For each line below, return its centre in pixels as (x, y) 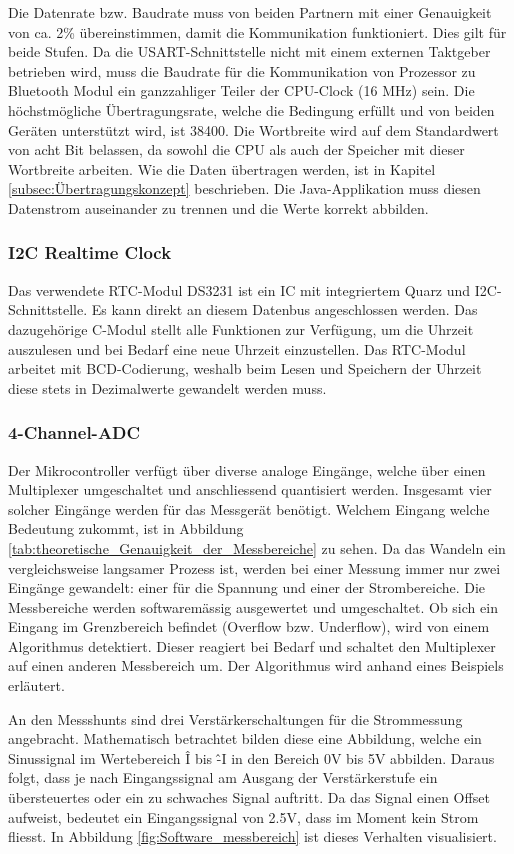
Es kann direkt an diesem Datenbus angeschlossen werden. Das (284, 309)
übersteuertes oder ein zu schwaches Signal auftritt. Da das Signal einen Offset (249, 797)
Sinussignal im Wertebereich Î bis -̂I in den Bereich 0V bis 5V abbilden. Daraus (251, 757)
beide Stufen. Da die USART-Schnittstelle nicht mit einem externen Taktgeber (249, 51)
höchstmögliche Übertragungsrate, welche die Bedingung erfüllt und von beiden (251, 109)
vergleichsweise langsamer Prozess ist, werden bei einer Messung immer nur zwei (254, 567)
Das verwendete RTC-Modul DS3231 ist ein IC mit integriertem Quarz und (239, 289)
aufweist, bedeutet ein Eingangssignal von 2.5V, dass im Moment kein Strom (243, 816)
